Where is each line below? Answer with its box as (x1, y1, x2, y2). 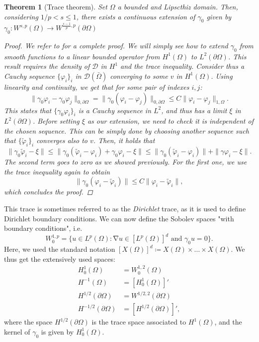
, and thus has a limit (161, 105, 227, 115)
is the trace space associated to (91, 317, 186, 327)
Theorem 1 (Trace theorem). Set (4, 1, 107, 11)
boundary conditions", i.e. (4, 223, 83, 233)
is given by (41, 326, 74, 337)
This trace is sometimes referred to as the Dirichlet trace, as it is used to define (4, 203, 246, 214)
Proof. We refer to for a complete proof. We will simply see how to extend (4, 40, 228, 50)
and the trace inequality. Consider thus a (120, 61, 245, 71)
